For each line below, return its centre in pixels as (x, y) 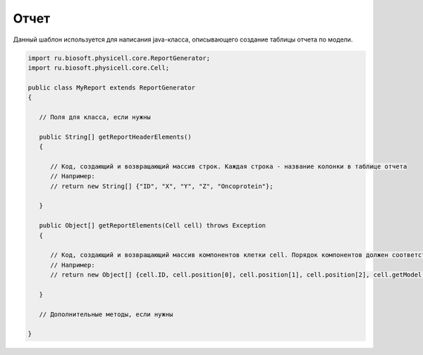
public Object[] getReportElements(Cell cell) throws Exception (153, 226)
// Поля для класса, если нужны (95, 117)
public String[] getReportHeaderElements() (115, 137)
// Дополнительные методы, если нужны (106, 314)
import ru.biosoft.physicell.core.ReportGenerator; (119, 58)
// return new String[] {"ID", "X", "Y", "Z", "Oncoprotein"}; (162, 186)
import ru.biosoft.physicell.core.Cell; (98, 68)
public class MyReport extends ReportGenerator (111, 87)
